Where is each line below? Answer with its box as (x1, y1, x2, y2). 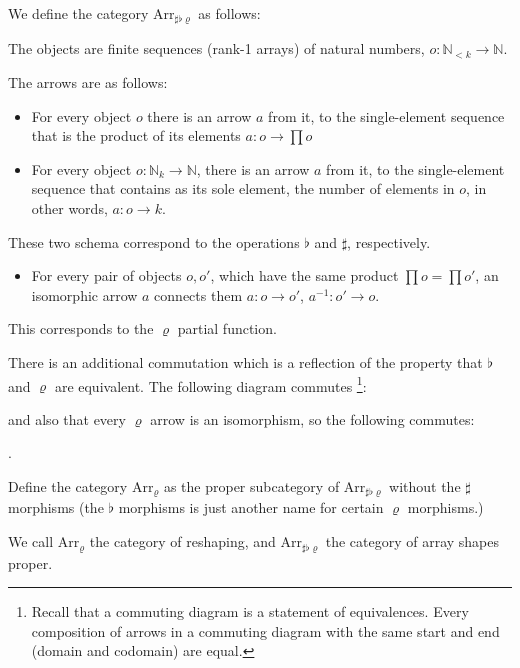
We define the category (8, 3, 149, 23)
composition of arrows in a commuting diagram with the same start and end (31, 620, 500, 641)
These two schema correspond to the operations (8, 231, 300, 252)
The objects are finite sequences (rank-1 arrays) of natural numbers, (8, 38, 425, 59)
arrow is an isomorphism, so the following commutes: (150, 408, 475, 429)
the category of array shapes (325, 531, 500, 552)
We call (8, 531, 54, 552)
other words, (31, 198, 108, 219)
